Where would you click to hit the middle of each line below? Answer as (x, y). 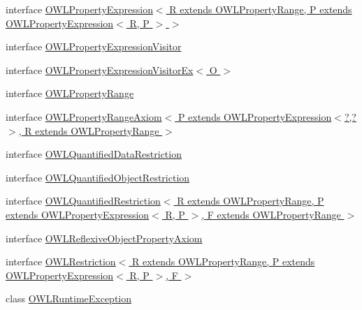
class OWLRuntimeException (69, 298)
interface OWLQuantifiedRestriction (83, 201)
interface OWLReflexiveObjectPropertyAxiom (104, 238)
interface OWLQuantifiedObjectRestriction (98, 177)
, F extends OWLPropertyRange (271, 214)
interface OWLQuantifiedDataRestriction (94, 154)
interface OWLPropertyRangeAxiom (84, 116)
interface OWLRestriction (61, 261)
